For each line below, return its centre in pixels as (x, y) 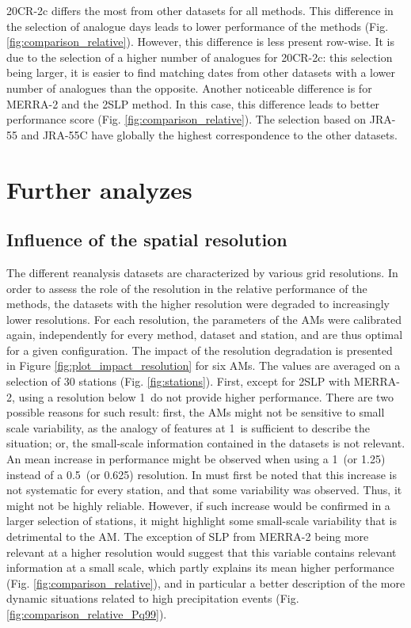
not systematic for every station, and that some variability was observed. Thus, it (204, 490)
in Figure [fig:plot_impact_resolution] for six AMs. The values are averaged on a (204, 365)
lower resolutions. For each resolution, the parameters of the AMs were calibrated (204, 319)
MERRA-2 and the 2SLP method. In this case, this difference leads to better (193, 103)
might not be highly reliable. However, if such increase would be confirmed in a (198, 505)
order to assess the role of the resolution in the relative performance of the (187, 288)
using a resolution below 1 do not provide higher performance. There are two (206, 396)
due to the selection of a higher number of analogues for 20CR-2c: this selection (200, 57)
